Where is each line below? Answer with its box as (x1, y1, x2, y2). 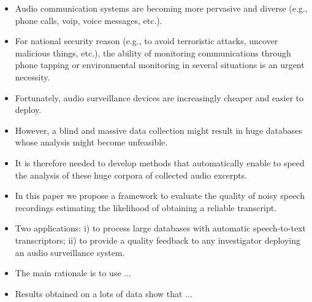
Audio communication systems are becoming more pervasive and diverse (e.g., (15, 2, 308, 14)
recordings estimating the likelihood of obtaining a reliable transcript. (15, 201, 277, 214)
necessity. (15, 70, 50, 83)
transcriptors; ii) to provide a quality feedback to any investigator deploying (15, 233, 300, 246)
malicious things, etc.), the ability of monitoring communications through (15, 46, 291, 59)
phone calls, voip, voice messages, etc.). (15, 14, 162, 26)
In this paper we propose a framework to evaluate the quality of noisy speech (15, 189, 305, 202)
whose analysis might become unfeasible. (15, 136, 168, 149)
